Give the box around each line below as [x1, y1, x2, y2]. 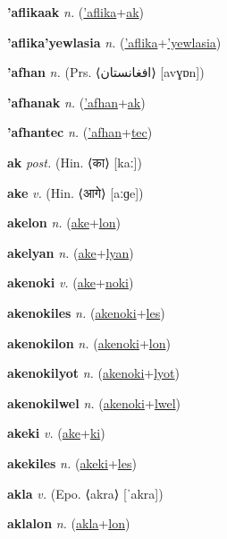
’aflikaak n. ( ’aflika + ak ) [7, 3, 145, 21]
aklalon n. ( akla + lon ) [7, 514, 130, 533]
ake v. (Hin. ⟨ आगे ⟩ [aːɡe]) [7, 183, 144, 201]
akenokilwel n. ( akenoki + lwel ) [7, 393, 181, 412]
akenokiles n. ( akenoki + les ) [7, 303, 165, 321]
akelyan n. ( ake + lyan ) [7, 243, 134, 261]
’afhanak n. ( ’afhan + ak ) [7, 92, 146, 111]
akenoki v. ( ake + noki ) [7, 273, 134, 292]
